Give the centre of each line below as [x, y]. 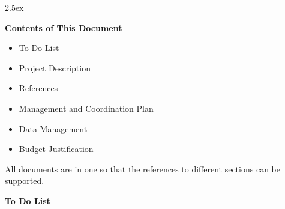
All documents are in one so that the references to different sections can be [142, 168]
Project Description [55, 68]
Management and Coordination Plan [86, 108]
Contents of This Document [64, 27]
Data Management [53, 128]
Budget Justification [56, 149]
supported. [25, 180]
